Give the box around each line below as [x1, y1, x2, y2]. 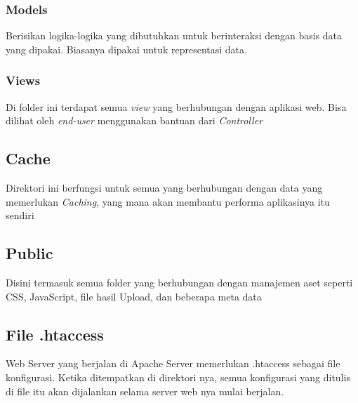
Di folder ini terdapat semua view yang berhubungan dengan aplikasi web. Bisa [6, 99, 347, 114]
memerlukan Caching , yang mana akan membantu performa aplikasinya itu [6, 194, 330, 209]
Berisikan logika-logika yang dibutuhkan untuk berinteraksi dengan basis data [6, 28, 343, 43]
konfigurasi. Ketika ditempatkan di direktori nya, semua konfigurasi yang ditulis [6, 369, 350, 384]
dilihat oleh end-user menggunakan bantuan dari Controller [6, 113, 263, 128]
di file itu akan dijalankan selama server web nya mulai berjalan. [6, 383, 284, 398]
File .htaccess [6, 323, 104, 345]
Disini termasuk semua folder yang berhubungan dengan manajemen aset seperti [6, 275, 353, 289]
